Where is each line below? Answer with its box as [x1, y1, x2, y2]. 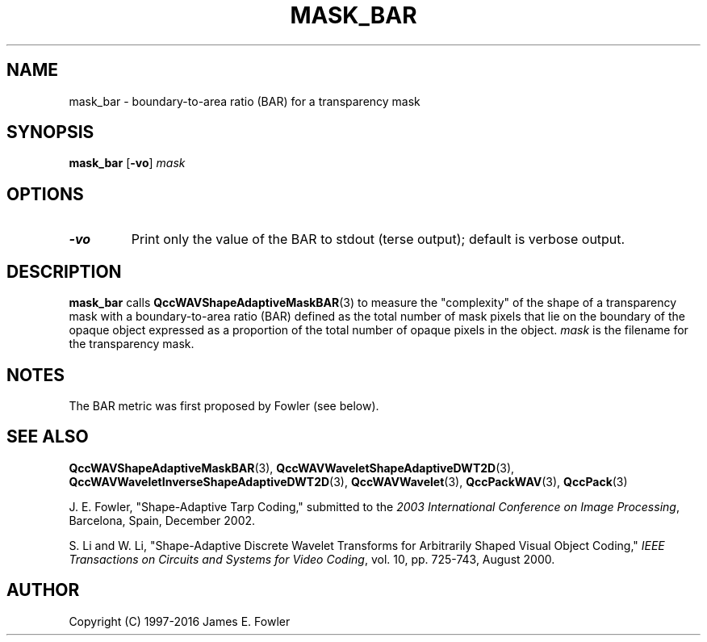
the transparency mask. [69, 337, 195, 351]
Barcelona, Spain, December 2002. [69, 513, 256, 527]
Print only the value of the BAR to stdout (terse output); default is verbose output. [131, 231, 625, 248]
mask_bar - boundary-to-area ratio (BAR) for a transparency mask [69, 94, 420, 108]
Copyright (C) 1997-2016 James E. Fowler [69, 614, 291, 628]
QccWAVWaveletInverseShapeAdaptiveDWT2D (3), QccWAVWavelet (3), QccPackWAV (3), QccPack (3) [69, 474, 628, 489]
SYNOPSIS [6, 122, 94, 143]
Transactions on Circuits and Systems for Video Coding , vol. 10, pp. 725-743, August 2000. [69, 552, 555, 566]
